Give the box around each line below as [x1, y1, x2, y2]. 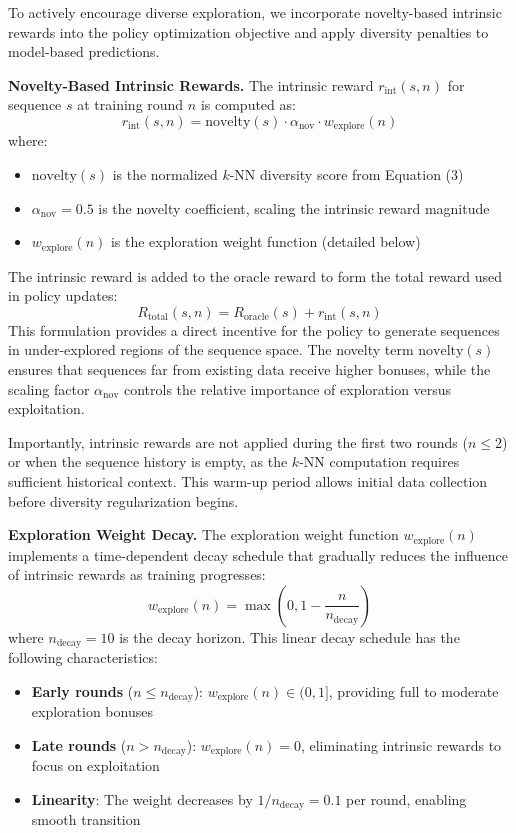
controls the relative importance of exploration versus [124, 378, 452, 399]
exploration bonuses [31, 701, 153, 722]
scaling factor [8, 378, 90, 399]
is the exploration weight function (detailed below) [110, 231, 421, 252]
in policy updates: [8, 285, 118, 306]
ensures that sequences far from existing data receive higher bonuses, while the [8, 359, 491, 380]
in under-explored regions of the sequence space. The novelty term [8, 339, 414, 360]
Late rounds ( [31, 734, 127, 755]
